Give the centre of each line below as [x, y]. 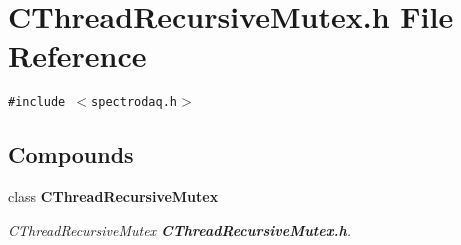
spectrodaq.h [134, 102]
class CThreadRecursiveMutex [113, 196]
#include [37, 102]
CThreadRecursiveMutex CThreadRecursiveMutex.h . [180, 229]
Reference [77, 55]
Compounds [71, 154]
